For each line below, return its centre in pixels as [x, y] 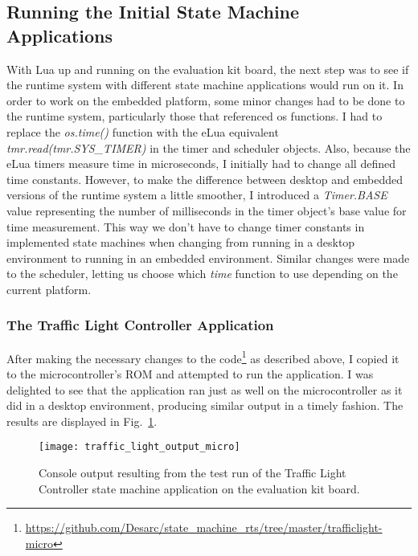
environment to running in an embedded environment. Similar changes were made [208, 258]
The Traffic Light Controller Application [140, 325]
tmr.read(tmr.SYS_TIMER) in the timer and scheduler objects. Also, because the [209, 147]
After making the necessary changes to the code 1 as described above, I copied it [203, 357]
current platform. [49, 289]
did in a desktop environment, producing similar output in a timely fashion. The [205, 405]
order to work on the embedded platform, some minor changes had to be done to [206, 100]
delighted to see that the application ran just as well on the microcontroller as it [205, 389]
